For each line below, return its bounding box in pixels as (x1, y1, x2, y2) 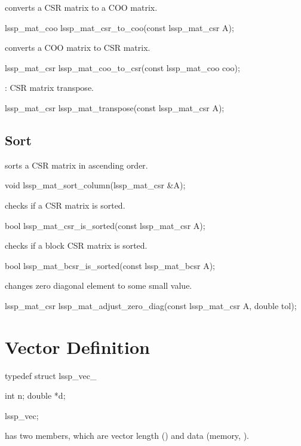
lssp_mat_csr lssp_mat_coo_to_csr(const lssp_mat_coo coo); (5, 61, 240, 74)
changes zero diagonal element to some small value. (5, 279, 192, 292)
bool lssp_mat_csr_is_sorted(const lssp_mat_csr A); (5, 219, 205, 231)
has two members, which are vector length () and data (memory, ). (5, 429, 249, 442)
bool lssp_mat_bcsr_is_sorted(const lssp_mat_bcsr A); (5, 259, 215, 271)
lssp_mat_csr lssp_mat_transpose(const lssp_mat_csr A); (5, 101, 225, 114)
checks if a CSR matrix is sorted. (5, 198, 125, 211)
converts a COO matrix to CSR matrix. (5, 41, 150, 54)
